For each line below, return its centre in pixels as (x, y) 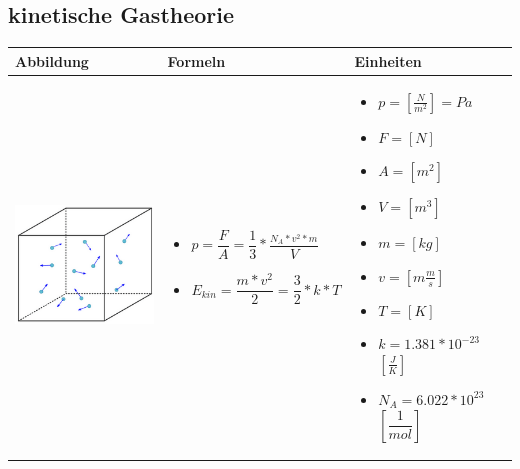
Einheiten (388, 60)
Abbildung (52, 60)
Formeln (196, 60)
